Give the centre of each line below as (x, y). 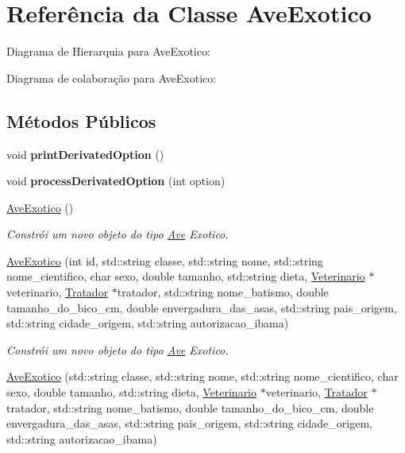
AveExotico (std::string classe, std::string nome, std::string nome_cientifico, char (202, 376)
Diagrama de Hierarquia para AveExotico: (108, 51)
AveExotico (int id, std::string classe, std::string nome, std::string (165, 260)
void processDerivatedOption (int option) (116, 181)
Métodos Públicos (81, 120)
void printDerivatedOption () (85, 154)
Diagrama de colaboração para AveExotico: (112, 77)
